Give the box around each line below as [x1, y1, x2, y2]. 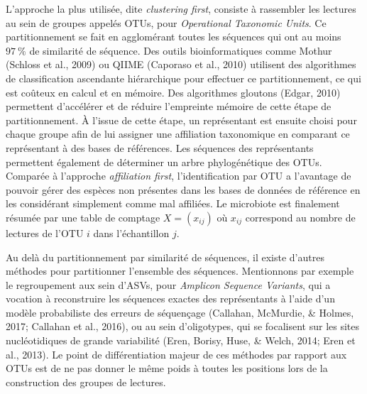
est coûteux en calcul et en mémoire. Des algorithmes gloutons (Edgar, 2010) [6, 84, 341, 99]
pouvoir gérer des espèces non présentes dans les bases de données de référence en [6, 182, 361, 197]
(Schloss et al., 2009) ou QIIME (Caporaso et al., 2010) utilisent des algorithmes [6, 57, 356, 72]
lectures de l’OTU [6, 225, 84, 240]
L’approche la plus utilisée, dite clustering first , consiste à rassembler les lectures [6, 1, 356, 16]
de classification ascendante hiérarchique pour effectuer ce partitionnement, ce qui [6, 70, 361, 85]
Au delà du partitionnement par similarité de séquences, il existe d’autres [6, 249, 324, 264]
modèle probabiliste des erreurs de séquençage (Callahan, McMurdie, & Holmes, [6, 305, 354, 319]
